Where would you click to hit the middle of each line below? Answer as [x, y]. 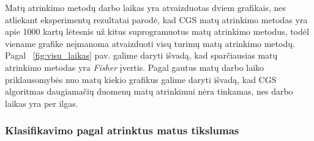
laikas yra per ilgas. [42, 103]
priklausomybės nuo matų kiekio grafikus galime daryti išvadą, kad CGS [141, 79]
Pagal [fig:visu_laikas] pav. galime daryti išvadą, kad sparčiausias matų [141, 55]
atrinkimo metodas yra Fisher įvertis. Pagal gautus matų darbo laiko [135, 67]
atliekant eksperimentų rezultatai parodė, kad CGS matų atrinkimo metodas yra [156, 19]
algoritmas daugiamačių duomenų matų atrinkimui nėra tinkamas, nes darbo [149, 91]
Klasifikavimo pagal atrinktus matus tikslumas [122, 130]
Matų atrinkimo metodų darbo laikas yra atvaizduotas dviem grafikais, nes [146, 7]
